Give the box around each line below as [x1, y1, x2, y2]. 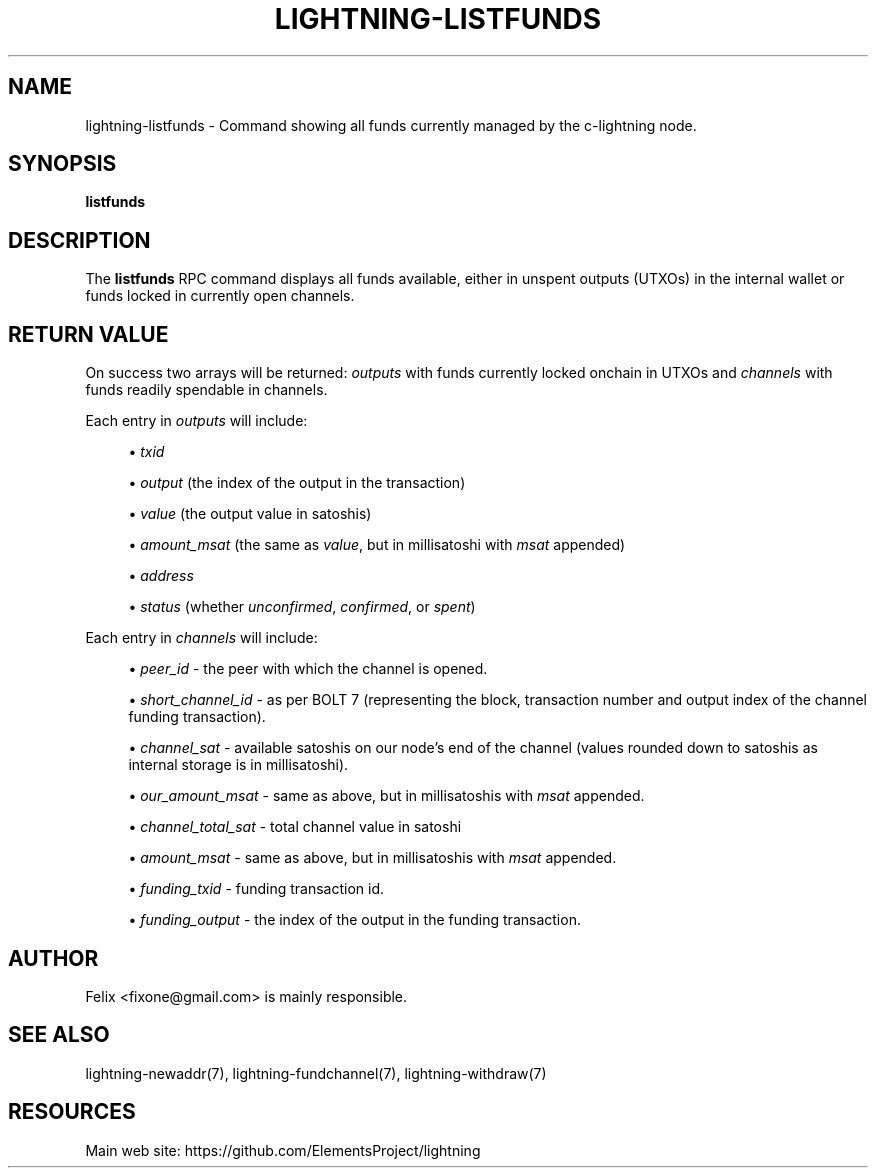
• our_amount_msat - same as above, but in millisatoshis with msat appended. [128, 787, 645, 805]
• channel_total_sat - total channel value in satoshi [128, 818, 462, 836]
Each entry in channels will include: [85, 629, 318, 647]
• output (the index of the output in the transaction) [128, 474, 466, 492]
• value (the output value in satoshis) [128, 505, 372, 523]
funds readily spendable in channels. [85, 381, 328, 399]
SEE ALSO [8, 1022, 110, 1048]
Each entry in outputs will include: [85, 412, 308, 430]
